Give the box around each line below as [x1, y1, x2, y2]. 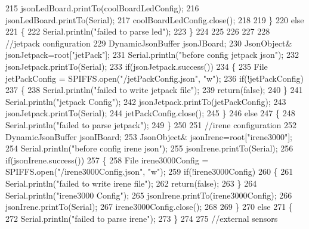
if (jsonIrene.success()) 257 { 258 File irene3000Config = [5, 153, 209, 166]
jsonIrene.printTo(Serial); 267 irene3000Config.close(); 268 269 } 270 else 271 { [5, 200, 293, 213]
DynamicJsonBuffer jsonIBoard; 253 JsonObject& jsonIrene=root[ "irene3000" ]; [5, 130, 293, 143]
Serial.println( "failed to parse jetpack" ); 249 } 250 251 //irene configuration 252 [5, 118, 296, 131]
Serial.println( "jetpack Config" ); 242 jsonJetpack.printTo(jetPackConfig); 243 [5, 95, 286, 107]
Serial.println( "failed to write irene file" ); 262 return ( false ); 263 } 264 [5, 177, 257, 189]
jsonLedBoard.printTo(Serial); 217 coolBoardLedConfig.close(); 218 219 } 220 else [5, 13, 304, 26]
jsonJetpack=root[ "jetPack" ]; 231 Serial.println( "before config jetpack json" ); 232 [5, 48, 299, 61]
